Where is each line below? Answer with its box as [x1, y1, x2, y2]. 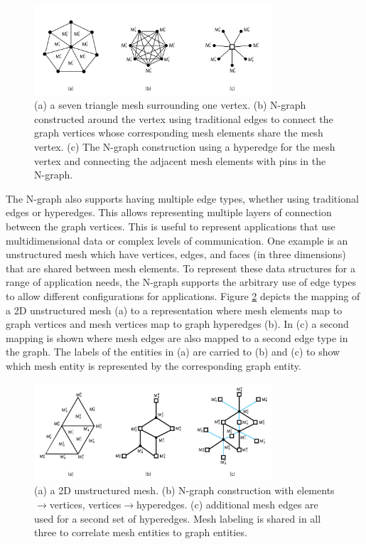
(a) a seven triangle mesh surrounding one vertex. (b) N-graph [34, 97, 306, 112]
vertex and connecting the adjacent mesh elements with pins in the [34, 153, 326, 168]
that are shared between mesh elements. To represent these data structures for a [6, 260, 355, 275]
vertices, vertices [49, 497, 122, 512]
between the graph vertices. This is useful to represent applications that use [6, 219, 335, 234]
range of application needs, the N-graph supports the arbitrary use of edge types [6, 274, 356, 289]
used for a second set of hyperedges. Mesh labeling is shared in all [34, 511, 321, 526]
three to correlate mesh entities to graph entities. [34, 525, 247, 540]
